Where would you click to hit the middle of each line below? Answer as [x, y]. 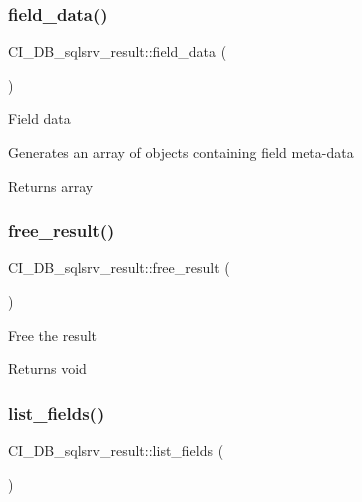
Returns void [47, 368]
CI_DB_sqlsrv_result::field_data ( [117, 51]
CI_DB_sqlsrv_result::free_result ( [119, 267]
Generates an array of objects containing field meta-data [181, 152]
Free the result [53, 334]
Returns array [51, 185]
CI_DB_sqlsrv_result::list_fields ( [116, 450]
